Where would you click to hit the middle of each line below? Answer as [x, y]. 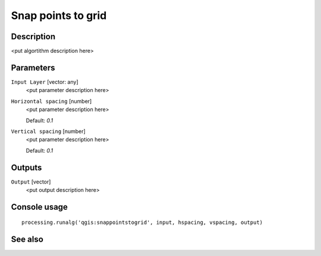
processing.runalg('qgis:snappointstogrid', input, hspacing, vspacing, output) [142, 222]
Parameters [33, 67]
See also [27, 240]
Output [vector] [31, 182]
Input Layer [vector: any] [45, 82]
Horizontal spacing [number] [51, 101]
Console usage [40, 207]
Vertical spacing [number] [48, 131]
